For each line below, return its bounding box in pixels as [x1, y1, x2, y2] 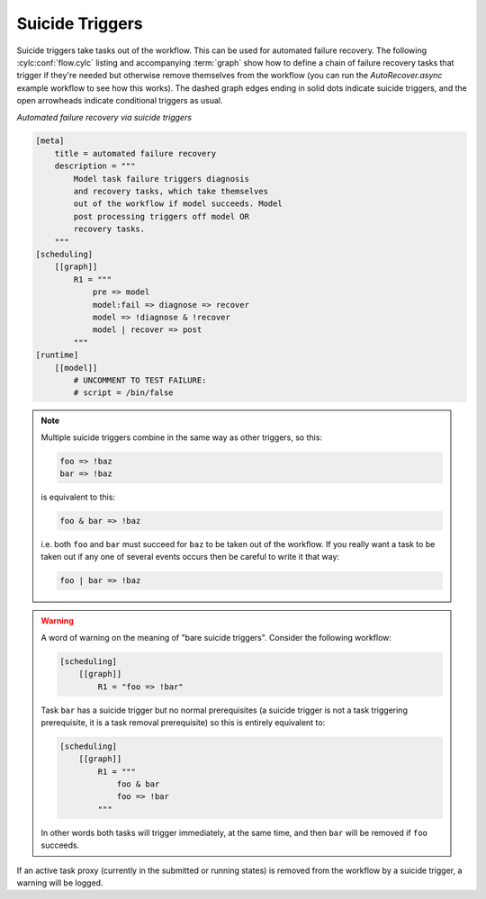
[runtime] [35, 350, 79, 360]
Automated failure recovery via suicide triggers [16, 112, 193, 122]
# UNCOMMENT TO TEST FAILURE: [73, 374, 207, 385]
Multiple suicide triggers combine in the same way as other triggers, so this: [40, 432, 323, 443]
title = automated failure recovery [54, 148, 216, 158]
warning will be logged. [16, 877, 103, 888]
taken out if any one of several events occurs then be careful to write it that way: [40, 552, 340, 562]
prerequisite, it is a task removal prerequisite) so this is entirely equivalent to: [40, 716, 326, 728]
